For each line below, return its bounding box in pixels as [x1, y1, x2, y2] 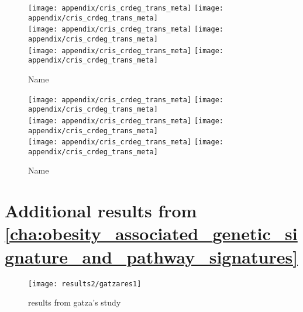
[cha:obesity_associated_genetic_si [5, 221, 298, 245]
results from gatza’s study [28, 296, 121, 308]
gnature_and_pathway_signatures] [5, 244, 298, 268]
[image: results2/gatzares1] [28, 279, 142, 288]
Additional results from [5, 199, 197, 223]
